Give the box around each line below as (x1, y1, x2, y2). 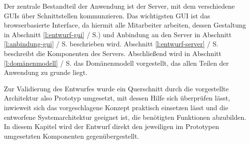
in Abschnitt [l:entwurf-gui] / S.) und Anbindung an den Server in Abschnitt (4, 29, 232, 39)
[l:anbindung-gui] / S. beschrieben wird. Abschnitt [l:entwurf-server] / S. (4, 39, 219, 49)
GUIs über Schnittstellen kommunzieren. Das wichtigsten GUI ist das (4, 10, 210, 20)
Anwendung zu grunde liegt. (4, 67, 88, 77)
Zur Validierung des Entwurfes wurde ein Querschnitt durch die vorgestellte (4, 83, 229, 93)
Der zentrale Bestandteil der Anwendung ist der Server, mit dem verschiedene (4, 1, 235, 11)
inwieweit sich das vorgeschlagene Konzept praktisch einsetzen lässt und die (4, 102, 228, 112)
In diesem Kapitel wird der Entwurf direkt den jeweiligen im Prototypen (4, 121, 219, 131)
